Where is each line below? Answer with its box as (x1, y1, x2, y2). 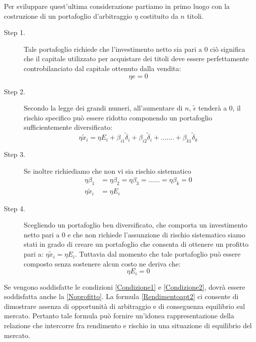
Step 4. (4, 203, 25, 213)
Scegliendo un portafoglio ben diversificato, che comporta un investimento (24, 220, 248, 230)
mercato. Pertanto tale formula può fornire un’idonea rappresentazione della (4, 310, 234, 321)
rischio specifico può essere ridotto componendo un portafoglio (24, 112, 213, 122)
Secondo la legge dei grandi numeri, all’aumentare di (24, 103, 183, 113)
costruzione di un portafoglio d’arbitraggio (4, 10, 132, 21)
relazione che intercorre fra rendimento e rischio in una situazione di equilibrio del (4, 320, 252, 331)
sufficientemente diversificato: (24, 122, 113, 132)
